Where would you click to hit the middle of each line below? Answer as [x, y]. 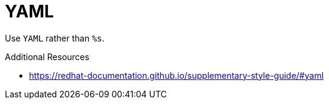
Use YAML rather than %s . [55, 38]
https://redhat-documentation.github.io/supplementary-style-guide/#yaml [177, 75]
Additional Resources [47, 57]
